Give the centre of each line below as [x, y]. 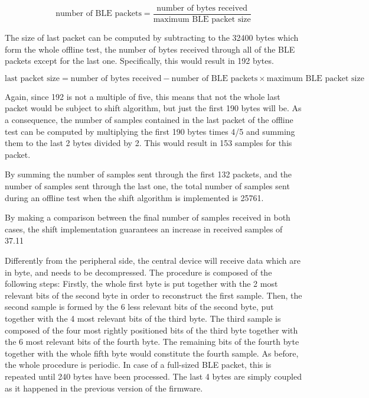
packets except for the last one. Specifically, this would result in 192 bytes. [139, 61]
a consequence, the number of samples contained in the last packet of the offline [149, 120]
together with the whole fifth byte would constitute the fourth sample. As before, [152, 353]
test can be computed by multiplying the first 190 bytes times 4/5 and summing [150, 131]
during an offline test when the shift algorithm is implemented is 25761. [134, 197]
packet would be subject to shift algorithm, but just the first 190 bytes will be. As [153, 108]
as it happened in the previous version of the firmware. [104, 388]
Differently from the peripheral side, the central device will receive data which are [153, 260]
